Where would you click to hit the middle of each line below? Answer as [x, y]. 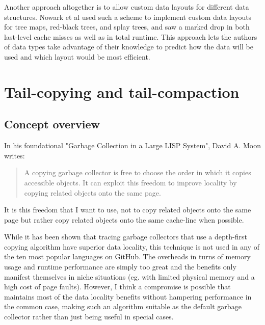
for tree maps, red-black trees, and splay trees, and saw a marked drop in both [127, 27]
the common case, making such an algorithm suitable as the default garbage [123, 306]
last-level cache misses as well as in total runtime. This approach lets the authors [131, 36]
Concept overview [52, 124]
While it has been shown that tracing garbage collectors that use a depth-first [126, 237]
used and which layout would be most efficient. [77, 56]
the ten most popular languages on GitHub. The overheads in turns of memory [127, 256]
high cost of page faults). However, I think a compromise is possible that [117, 287]
